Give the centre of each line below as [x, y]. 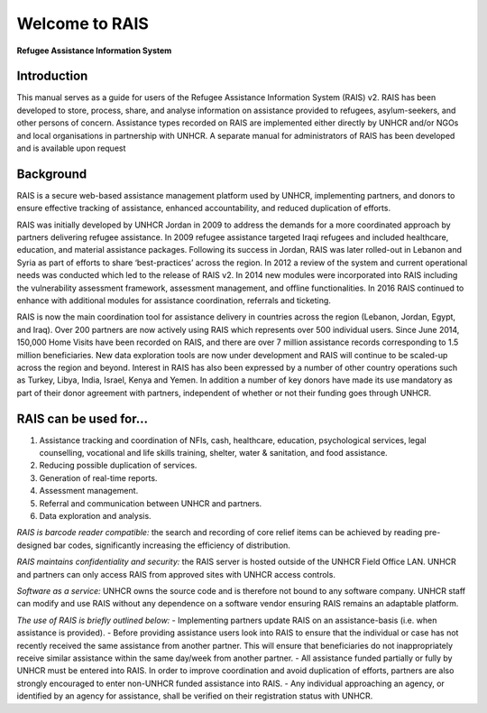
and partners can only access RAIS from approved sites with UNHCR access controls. [176, 574]
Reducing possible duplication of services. [118, 466]
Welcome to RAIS [83, 23]
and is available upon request [71, 148]
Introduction [52, 76]
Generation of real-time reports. [98, 477]
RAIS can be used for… [83, 418]
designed [34, 545]
